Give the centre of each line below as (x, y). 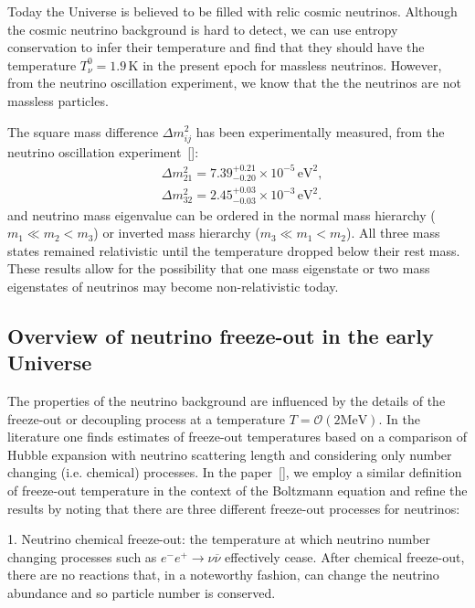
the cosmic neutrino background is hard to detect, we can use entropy (203, 29)
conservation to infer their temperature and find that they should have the (216, 47)
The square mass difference (83, 131)
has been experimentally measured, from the (320, 131)
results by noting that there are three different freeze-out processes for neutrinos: (234, 508)
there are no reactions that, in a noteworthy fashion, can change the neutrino (223, 575)
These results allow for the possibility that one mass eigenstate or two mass (219, 268)
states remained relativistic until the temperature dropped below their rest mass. (234, 250)
